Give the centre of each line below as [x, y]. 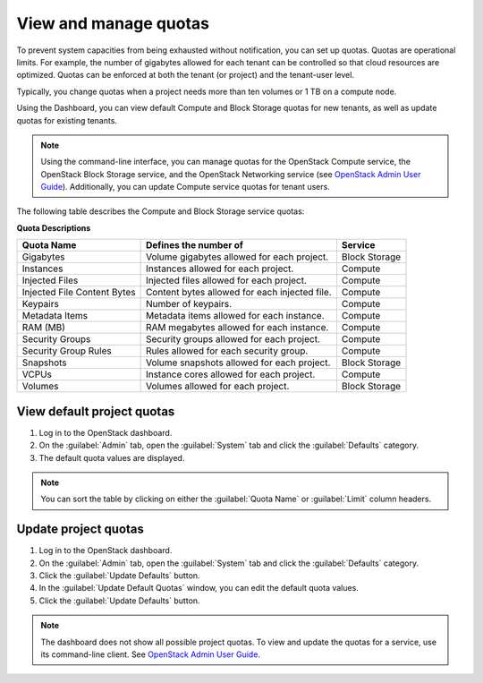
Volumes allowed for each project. [217, 387]
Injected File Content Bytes [79, 293]
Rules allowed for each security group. [227, 351]
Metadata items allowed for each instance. [235, 316]
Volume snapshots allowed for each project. [238, 363]
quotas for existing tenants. [67, 120]
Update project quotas [80, 529]
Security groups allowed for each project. [233, 339]
